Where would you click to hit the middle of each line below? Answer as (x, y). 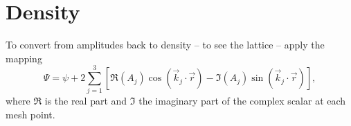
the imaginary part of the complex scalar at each (242, 101)
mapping (24, 58)
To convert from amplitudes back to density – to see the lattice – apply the (165, 45)
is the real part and (86, 101)
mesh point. (30, 115)
